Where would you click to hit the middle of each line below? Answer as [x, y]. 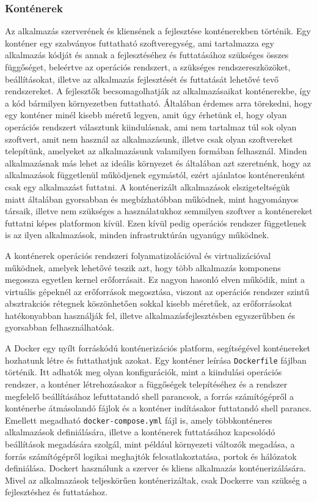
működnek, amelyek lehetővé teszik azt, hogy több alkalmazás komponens [143, 267]
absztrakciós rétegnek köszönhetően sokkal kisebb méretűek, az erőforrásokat [149, 303]
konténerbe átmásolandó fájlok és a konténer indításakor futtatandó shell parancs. [158, 408]
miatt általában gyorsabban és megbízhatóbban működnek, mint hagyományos [152, 199]
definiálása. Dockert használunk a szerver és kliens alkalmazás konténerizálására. [155, 468]
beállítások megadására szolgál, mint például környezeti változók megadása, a [150, 444]
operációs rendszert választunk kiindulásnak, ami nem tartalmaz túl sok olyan [151, 126]
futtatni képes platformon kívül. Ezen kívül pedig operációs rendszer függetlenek [156, 223]
